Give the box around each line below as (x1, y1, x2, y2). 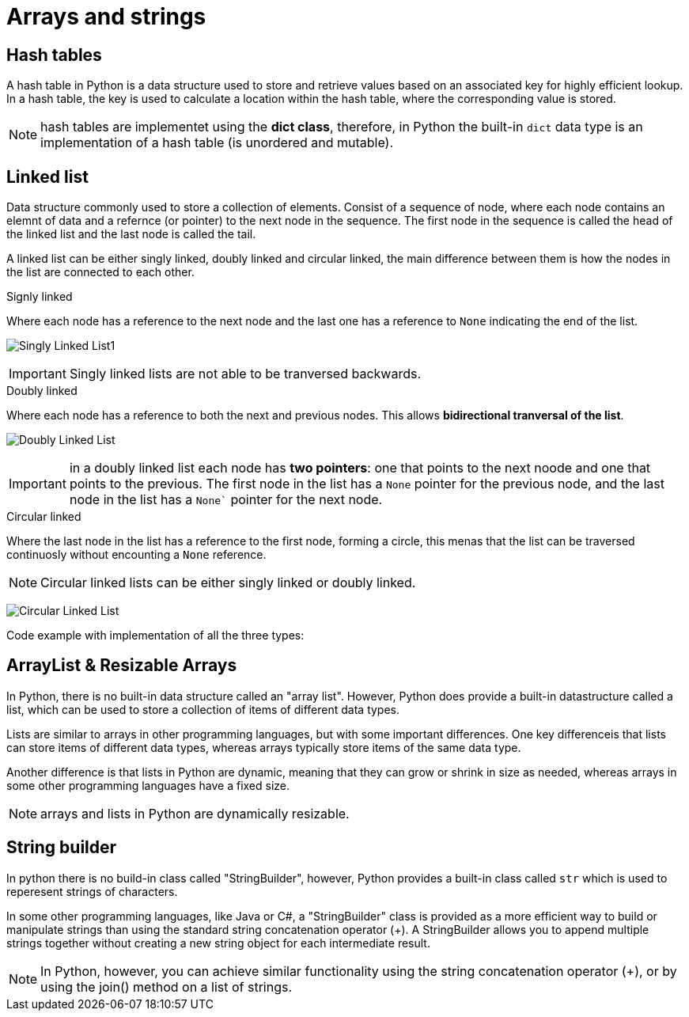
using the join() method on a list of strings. (40, 978, 293, 995)
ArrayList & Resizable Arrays (6, 655, 237, 676)
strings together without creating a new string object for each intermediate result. (6, 935, 430, 950)
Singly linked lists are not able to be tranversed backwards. (69, 366, 422, 382)
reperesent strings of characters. (6, 884, 178, 898)
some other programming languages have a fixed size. (6, 778, 290, 792)
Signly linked (6, 290, 73, 304)
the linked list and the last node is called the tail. (6, 227, 256, 241)
